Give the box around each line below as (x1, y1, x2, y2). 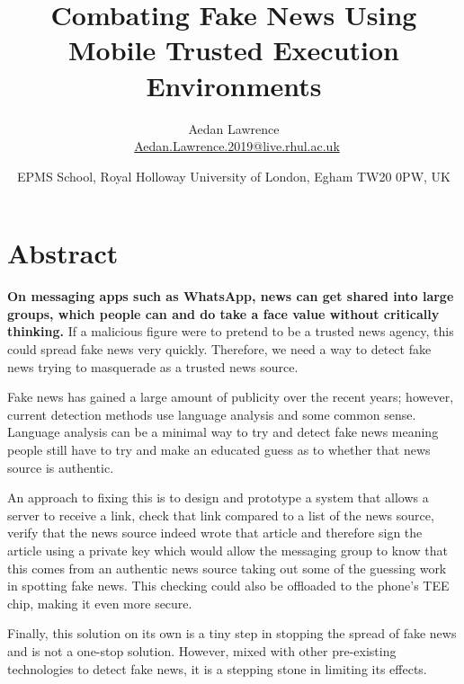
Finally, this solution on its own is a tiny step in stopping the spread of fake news (7, 624, 457, 643)
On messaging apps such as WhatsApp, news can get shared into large (7, 287, 454, 306)
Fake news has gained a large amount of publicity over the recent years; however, (7, 387, 454, 406)
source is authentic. (7, 457, 114, 476)
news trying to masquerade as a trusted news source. (7, 357, 299, 376)
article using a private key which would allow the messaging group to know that (7, 540, 448, 559)
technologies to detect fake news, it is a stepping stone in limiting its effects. (7, 659, 427, 678)
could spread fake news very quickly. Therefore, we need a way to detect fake (7, 340, 432, 358)
